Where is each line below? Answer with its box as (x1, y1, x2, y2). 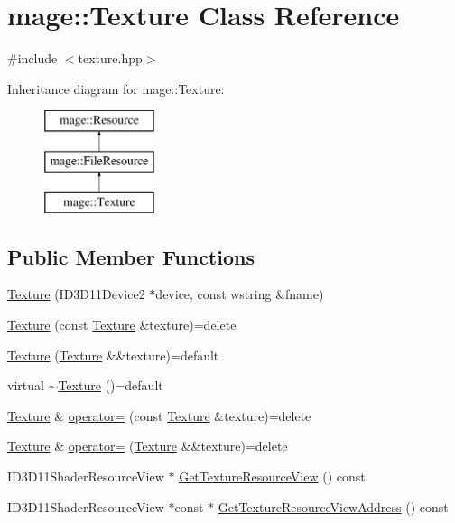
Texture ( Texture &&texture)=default (7, 345, 219, 364)
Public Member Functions (7, 242, 255, 270)
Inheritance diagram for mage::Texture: (7, 79, 225, 98)
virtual (7, 376, 44, 395)
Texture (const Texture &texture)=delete (7, 315, 237, 334)
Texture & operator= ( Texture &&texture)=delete (7, 436, 288, 455)
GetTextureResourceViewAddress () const (218, 497, 449, 516)
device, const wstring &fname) (155, 285, 324, 304)
